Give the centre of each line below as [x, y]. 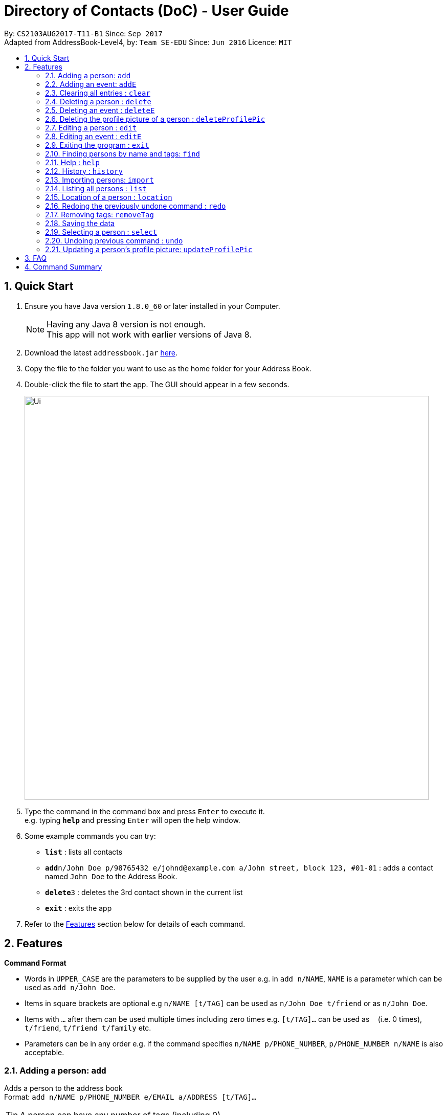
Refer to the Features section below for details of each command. [135, 924]
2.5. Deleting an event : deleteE [100, 110]
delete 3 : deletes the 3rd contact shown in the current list [144, 892]
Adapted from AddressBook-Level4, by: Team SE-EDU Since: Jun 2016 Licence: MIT [148, 42]
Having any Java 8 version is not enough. [126, 324]
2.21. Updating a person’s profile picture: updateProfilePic [149, 249]
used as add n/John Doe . [70, 988]
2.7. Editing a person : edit [91, 127]
